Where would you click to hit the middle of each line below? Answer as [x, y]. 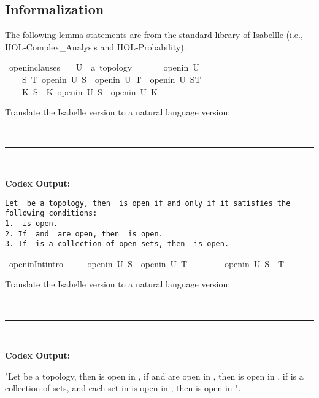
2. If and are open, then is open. [84, 234]
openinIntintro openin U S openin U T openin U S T [147, 263]
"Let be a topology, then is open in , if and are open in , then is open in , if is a [154, 376]
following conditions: [51, 213]
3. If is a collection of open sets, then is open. [117, 244]
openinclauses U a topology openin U [104, 67]
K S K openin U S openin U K [90, 91]
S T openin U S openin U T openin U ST [111, 79]
